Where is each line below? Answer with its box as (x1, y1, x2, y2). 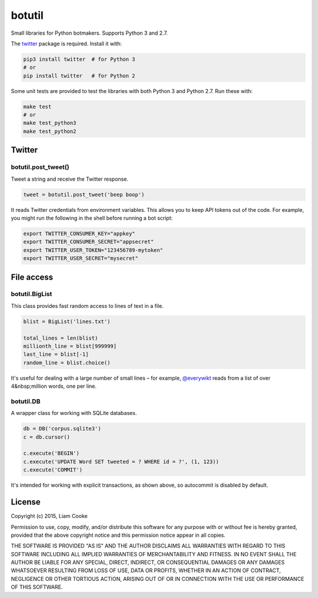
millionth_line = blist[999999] (23, 343, 117, 350)
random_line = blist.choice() (23, 359, 111, 366)
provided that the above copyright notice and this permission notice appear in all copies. (11, 531, 226, 539)
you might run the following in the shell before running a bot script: (11, 214, 173, 221)
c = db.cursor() (23, 433, 71, 440)
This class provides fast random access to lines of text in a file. (11, 302, 164, 309)
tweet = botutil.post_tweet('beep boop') (23, 191, 145, 198)
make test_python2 (23, 128, 77, 135)
